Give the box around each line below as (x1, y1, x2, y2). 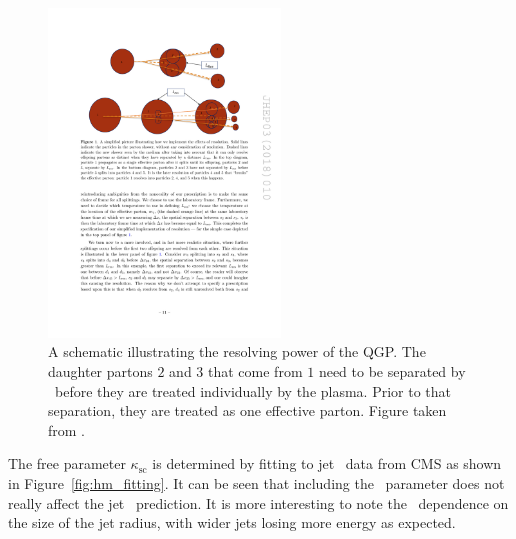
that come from (208, 360, 303, 381)
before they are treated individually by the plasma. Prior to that (54, 380, 452, 401)
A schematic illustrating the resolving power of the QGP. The (48, 341, 426, 362)
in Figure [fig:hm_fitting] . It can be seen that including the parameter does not (8, 472, 505, 493)
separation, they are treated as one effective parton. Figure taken (48, 400, 447, 421)
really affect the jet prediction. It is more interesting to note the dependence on (8, 492, 509, 513)
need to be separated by (318, 360, 466, 381)
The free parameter (8, 453, 126, 474)
